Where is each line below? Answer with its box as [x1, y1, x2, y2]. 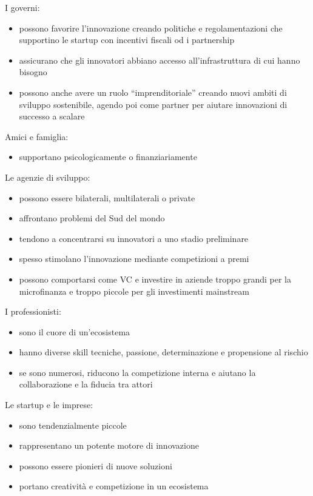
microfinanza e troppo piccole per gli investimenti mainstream [19, 284, 249, 297]
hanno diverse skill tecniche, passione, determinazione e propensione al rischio [19, 346, 308, 358]
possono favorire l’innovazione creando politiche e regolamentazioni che [19, 21, 283, 34]
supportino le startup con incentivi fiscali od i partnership [19, 33, 235, 46]
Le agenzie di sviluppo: [5, 170, 90, 183]
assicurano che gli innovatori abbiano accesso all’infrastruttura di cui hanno [19, 53, 300, 66]
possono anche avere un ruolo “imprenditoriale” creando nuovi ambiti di [19, 85, 287, 98]
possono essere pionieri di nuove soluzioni [19, 459, 172, 472]
